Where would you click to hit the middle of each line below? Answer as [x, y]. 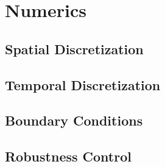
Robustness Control [68, 156]
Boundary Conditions [74, 120]
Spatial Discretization [74, 48]
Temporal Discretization [83, 84]
